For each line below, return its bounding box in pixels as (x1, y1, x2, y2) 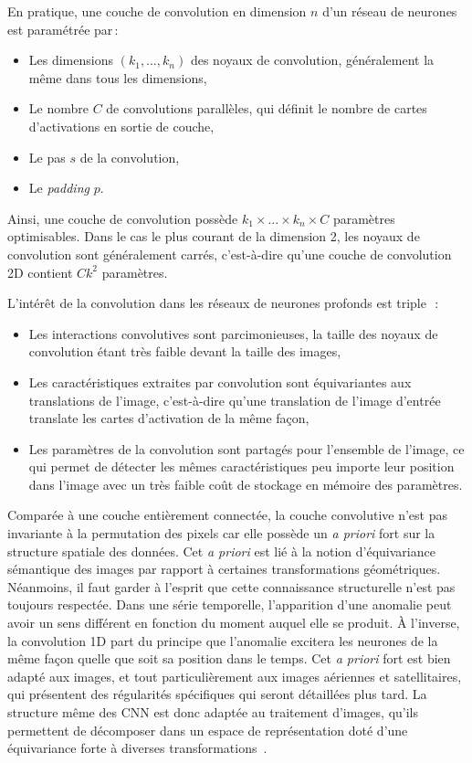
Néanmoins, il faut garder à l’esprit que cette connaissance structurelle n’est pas (7, 577, 456, 596)
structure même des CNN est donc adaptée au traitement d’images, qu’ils (7, 703, 419, 721)
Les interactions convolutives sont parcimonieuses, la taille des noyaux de (28, 323, 438, 343)
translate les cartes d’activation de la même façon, (28, 408, 309, 428)
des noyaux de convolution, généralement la (190, 50, 435, 69)
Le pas (28, 147, 66, 166)
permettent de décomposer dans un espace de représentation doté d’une (7, 720, 408, 739)
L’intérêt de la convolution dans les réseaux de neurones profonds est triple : (7, 293, 439, 313)
